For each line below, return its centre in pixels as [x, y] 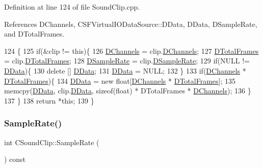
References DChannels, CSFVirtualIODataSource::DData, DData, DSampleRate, [131, 24]
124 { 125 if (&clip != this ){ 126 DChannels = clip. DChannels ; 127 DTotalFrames [131, 51]
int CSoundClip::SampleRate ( [52, 142]
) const [15, 159]
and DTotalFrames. [34, 34]
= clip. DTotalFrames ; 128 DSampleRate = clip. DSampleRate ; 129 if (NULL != [127, 61]
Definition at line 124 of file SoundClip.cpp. [72, 7]
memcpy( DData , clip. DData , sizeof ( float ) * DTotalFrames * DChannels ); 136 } [128, 91]
